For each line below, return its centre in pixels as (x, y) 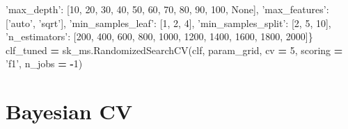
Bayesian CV (69, 111)
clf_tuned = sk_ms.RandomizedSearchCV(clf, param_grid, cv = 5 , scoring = (174, 50)
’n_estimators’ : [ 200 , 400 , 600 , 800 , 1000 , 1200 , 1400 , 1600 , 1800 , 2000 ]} (159, 36)
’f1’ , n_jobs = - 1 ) (44, 63)
